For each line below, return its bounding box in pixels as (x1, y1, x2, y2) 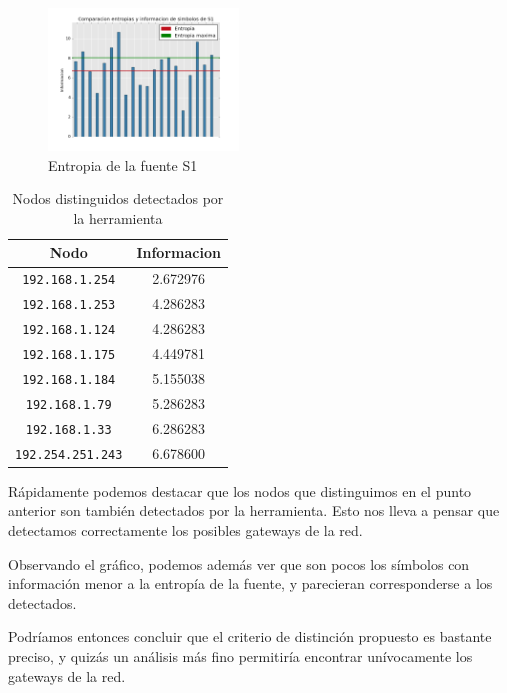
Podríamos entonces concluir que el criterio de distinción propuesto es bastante (8, 626, 492, 647)
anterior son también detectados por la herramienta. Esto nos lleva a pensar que (8, 500, 500, 521)
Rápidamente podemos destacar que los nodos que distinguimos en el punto (8, 480, 472, 501)
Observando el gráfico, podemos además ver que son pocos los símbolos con (8, 553, 470, 574)
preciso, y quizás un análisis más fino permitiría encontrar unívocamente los (8, 645, 473, 666)
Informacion (136, 242, 221, 263)
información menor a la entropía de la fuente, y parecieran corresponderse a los (8, 573, 493, 594)
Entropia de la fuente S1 (48, 154, 198, 175)
